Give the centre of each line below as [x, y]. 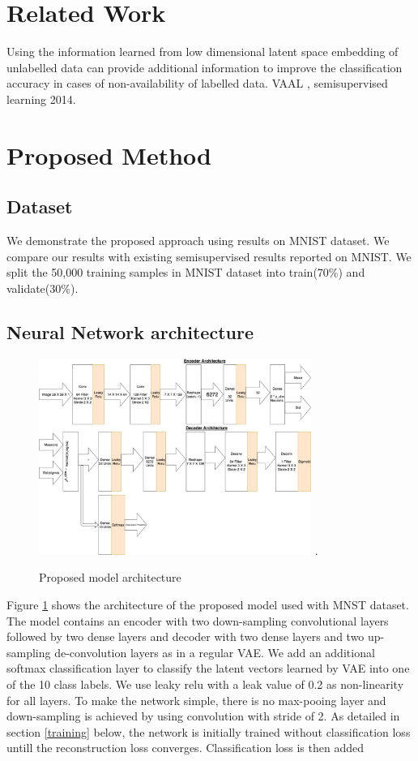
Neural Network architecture [130, 331]
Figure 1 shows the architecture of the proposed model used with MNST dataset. [208, 604]
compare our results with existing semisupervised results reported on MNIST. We [209, 256]
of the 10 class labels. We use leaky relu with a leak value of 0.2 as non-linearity [205, 684]
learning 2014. [41, 99]
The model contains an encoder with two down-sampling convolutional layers [198, 620]
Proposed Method [109, 155]
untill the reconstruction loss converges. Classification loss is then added [186, 748]
